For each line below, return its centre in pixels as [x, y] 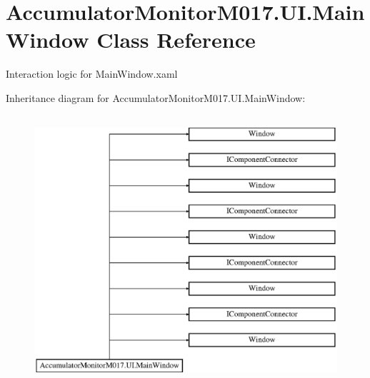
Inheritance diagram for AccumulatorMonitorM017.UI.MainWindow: [156, 97]
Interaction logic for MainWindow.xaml [92, 74]
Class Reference [176, 40]
